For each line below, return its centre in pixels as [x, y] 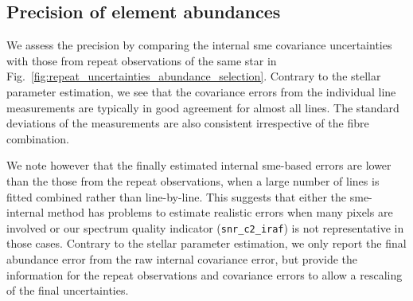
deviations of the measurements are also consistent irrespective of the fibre [188, 123]
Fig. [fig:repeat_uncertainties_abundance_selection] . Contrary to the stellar [194, 76]
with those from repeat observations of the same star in [142, 60]
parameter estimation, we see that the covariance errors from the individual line [201, 91]
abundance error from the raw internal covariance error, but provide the [182, 258]
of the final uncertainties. [68, 290]
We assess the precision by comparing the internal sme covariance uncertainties [199, 45]
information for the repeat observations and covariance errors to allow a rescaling [205, 274]
